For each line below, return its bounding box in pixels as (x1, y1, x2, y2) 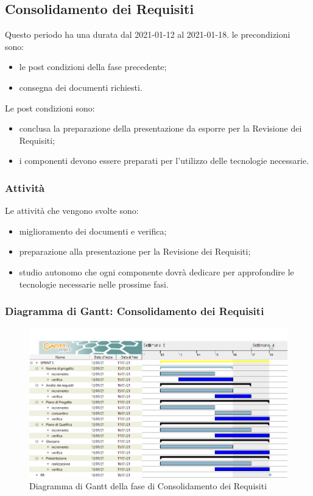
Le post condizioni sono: (5, 101, 95, 114)
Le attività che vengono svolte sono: (5, 204, 139, 217)
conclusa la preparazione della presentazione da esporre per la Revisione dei (19, 122, 302, 135)
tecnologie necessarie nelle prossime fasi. (19, 277, 169, 290)
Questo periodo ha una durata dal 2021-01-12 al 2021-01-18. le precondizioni (5, 28, 290, 41)
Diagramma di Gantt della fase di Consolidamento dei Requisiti (29, 480, 267, 492)
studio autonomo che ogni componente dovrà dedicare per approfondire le (19, 265, 294, 278)
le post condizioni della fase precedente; (19, 60, 167, 73)
